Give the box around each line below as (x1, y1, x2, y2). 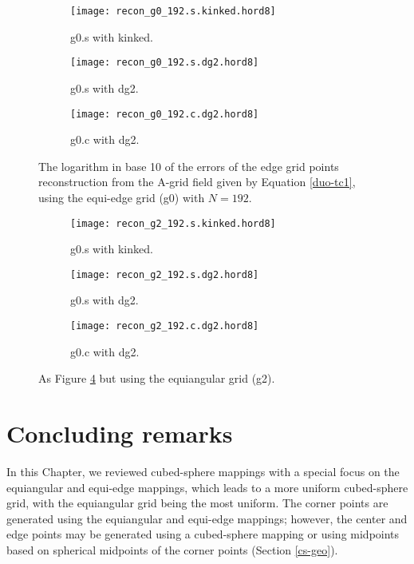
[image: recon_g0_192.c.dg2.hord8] (70, 108, 259, 120)
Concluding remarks (6, 417, 233, 450)
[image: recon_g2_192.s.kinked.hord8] (70, 217, 276, 229)
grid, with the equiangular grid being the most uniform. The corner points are (6, 494, 388, 511)
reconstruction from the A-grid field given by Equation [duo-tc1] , (38, 173, 356, 190)
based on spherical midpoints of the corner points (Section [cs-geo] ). (6, 541, 338, 558)
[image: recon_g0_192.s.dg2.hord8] (70, 57, 259, 69)
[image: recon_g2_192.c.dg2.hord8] (70, 320, 259, 332)
